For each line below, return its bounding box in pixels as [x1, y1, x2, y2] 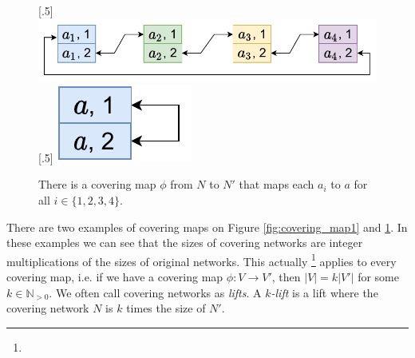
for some [358, 268, 399, 285]
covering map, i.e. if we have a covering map [6, 268, 223, 285]
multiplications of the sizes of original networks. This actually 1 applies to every [6, 250, 397, 269]
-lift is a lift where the [271, 284, 378, 300]
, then [271, 268, 301, 285]
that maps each [239, 176, 314, 193]
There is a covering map [38, 176, 156, 193]
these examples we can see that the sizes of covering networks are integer [6, 234, 363, 251]
